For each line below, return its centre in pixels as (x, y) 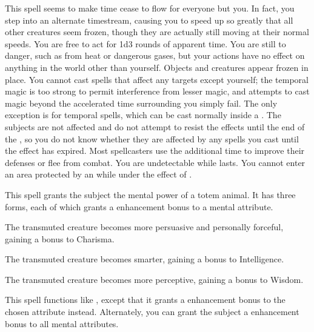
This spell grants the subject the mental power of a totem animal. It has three (150, 194)
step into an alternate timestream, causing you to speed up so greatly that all (149, 20)
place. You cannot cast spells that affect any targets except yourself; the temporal (157, 79)
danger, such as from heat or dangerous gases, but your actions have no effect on (155, 55)
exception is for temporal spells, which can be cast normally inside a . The (143, 115)
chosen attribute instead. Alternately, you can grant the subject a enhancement (152, 312)
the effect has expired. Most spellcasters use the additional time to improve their (155, 151)
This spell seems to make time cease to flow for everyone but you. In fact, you (150, 8)
